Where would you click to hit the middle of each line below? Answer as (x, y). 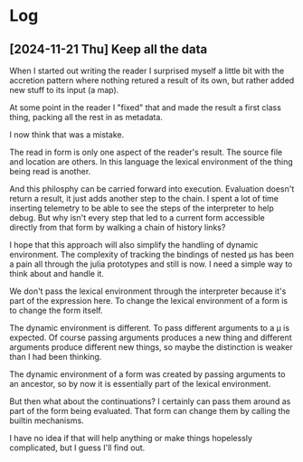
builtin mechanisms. (47, 420)
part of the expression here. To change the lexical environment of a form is (148, 301)
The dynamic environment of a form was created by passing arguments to (147, 374)
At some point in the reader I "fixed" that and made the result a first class (146, 108)
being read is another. (50, 171)
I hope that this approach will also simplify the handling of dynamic (134, 245)
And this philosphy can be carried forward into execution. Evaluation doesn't (152, 189)
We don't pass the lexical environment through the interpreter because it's (148, 291)
